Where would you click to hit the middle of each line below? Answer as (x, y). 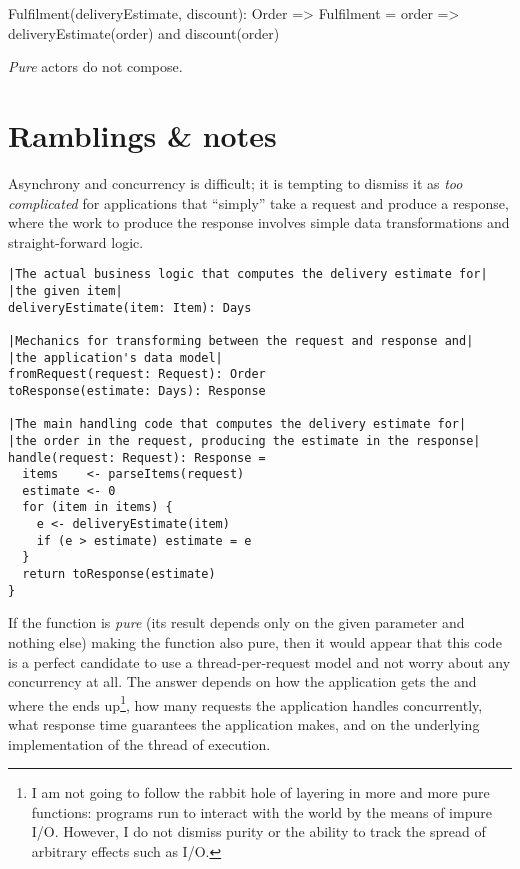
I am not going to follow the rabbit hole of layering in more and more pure (260, 792)
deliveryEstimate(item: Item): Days (130, 307)
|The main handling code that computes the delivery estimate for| (237, 424)
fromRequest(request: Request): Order (137, 374)
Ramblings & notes (142, 134)
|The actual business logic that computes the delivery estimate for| (248, 274)
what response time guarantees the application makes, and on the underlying (244, 724)
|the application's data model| (115, 357)
